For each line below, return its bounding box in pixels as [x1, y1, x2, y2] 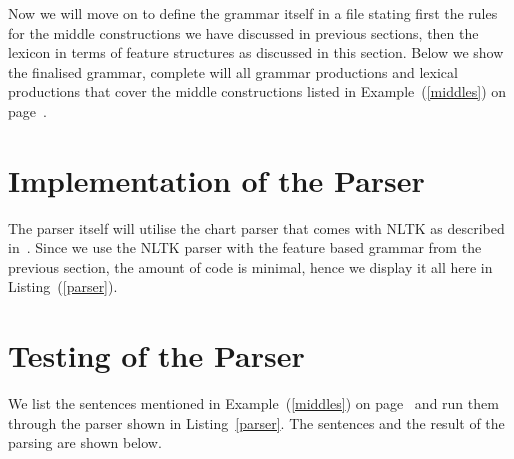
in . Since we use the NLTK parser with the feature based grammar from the [8, 237, 482, 258]
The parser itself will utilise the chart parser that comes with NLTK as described [8, 217, 505, 238]
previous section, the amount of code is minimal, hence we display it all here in [8, 256, 493, 277]
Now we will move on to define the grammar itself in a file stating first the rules [8, 3, 498, 23]
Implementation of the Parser [8, 159, 425, 200]
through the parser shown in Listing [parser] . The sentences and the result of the [8, 412, 505, 433]
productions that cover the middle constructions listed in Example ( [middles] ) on [8, 81, 507, 102]
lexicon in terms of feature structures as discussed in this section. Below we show [8, 42, 504, 63]
